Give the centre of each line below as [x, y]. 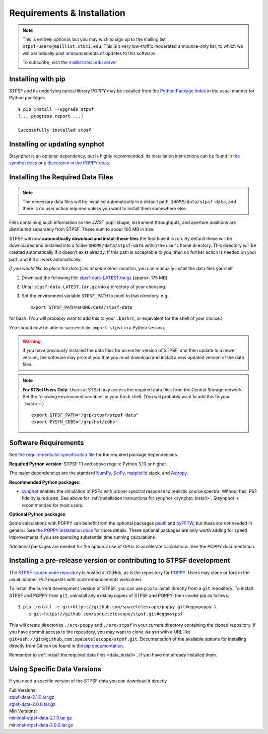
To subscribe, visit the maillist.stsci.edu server [70, 63]
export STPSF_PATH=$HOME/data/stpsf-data [81, 307]
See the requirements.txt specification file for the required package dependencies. [94, 455]
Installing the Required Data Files [61, 177]
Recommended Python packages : [45, 482]
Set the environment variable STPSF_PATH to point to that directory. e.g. [95, 296]
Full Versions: [23, 690]
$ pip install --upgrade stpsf [56, 109]
